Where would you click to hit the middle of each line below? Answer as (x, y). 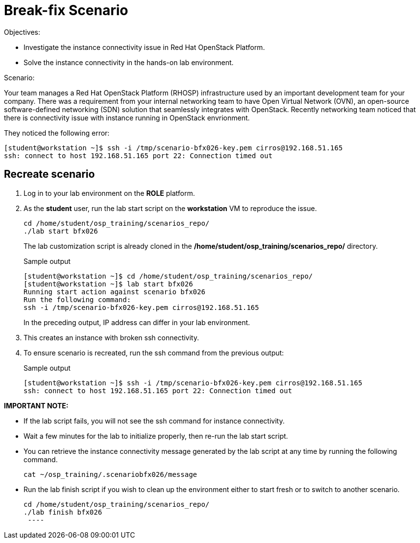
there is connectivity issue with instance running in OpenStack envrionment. (127, 118)
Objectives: (22, 32)
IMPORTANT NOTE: (36, 405)
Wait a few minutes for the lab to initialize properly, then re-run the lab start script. (156, 436)
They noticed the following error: (57, 133)
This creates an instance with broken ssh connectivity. (111, 337)
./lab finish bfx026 (63, 512)
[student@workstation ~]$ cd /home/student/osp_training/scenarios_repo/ (168, 276)
